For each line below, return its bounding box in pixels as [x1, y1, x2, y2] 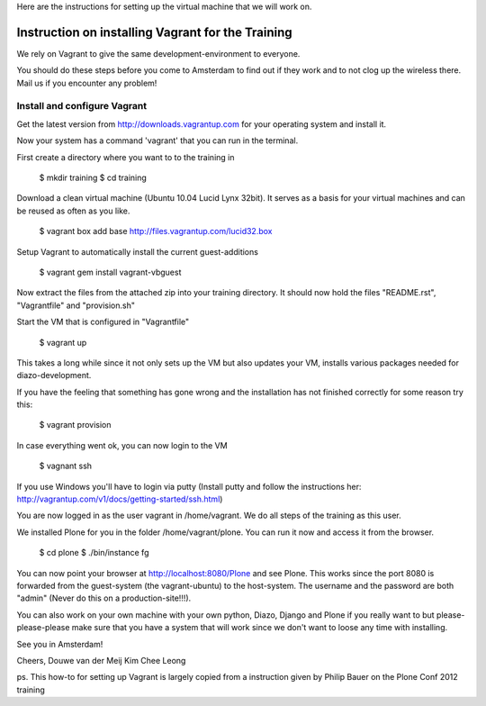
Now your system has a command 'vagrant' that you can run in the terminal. [16, 135, 299, 146]
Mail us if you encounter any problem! [16, 77, 157, 88]
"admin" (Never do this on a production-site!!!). [16, 593, 192, 603]
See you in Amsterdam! [16, 638, 103, 649]
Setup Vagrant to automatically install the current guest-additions [16, 246, 258, 257]
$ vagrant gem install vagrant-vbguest [39, 267, 182, 277]
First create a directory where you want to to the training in [16, 151, 235, 162]
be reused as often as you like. [16, 205, 130, 216]
